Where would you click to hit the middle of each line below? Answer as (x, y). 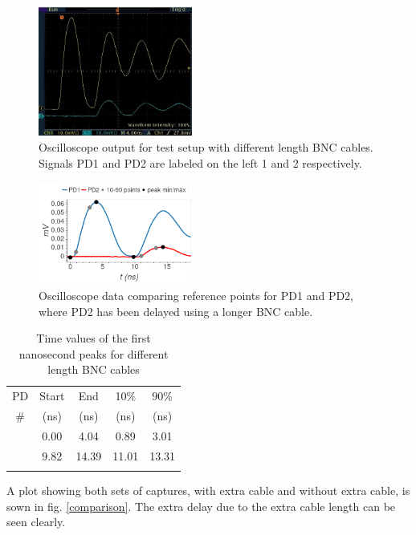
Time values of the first (94, 338)
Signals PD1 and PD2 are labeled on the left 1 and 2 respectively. (200, 162)
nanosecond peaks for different (94, 353)
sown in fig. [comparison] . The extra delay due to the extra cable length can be (201, 506)
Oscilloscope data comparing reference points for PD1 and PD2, (196, 295)
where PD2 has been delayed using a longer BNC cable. (176, 311)
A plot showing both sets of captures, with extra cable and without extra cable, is (208, 490)
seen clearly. (36, 522)
